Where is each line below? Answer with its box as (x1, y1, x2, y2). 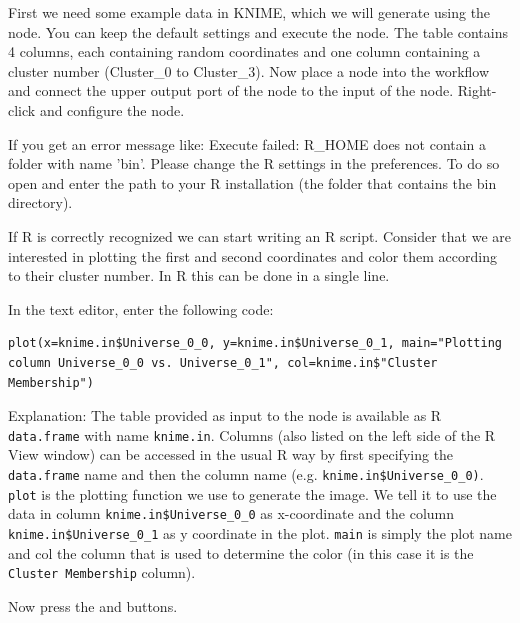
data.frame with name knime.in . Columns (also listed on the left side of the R (8, 424, 496, 445)
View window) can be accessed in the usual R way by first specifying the (8, 444, 454, 465)
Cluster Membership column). (8, 562, 196, 583)
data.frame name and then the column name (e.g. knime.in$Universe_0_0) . (8, 463, 484, 484)
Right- (457, 80, 497, 101)
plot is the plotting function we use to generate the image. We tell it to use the (8, 483, 497, 504)
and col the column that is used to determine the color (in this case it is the (8, 542, 474, 563)
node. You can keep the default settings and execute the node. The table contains (8, 21, 508, 42)
